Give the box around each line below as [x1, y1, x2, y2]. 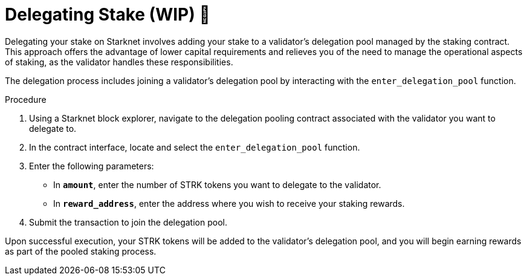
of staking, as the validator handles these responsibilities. [5, 56, 233, 67]
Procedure [5, 94, 47, 105]
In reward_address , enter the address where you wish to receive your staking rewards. [53, 198, 405, 209]
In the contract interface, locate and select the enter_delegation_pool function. [29, 142, 360, 152]
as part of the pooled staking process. [5, 246, 157, 256]
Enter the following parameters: [29, 160, 154, 171]
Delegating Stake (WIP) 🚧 [5, 4, 210, 25]
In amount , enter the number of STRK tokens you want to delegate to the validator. [53, 179, 381, 190]
